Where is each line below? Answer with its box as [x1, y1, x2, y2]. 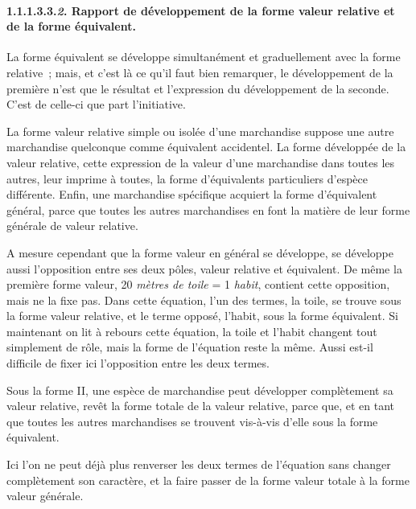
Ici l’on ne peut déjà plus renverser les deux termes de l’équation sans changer [6, 456, 391, 473]
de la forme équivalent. [6, 18, 136, 35]
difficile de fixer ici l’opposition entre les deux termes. [6, 355, 270, 371]
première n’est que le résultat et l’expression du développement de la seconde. [6, 80, 389, 96]
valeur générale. [6, 487, 84, 504]
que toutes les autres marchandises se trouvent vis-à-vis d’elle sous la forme [6, 413, 378, 429]
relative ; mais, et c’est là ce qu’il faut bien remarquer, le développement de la [6, 64, 393, 80]
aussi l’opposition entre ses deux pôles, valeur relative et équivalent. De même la [6, 260, 402, 277]
